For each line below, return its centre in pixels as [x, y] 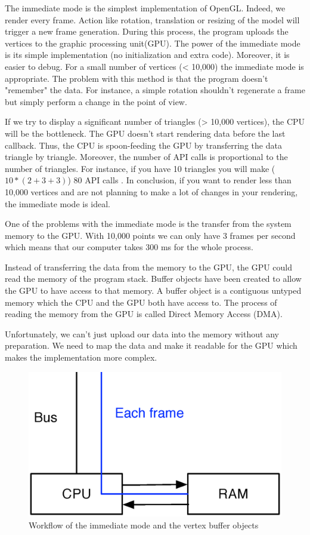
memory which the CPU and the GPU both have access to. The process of [141, 302]
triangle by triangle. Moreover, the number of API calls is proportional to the [146, 157]
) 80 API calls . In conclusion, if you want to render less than [179, 180]
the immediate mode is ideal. [58, 203]
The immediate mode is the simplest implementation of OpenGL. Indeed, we [145, 8]
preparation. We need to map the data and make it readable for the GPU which [151, 345]
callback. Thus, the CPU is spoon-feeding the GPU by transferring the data [143, 145]
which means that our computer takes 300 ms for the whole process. [129, 247]
